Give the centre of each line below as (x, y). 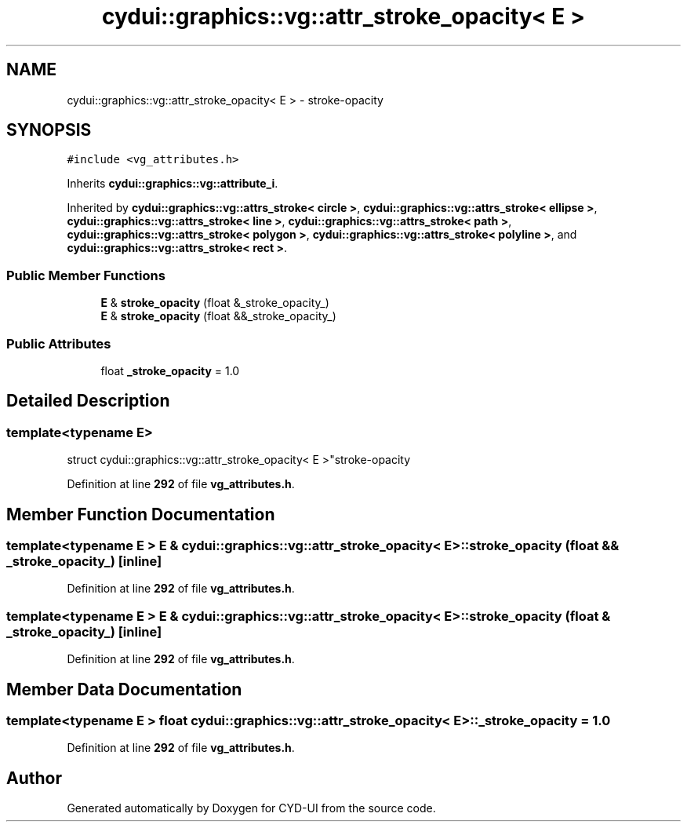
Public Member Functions (86, 275)
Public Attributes (59, 343)
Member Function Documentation (141, 514)
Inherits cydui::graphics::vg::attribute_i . (173, 184)
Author (34, 778)
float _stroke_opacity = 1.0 (170, 370)
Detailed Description (88, 401)
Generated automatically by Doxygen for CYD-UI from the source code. (251, 808)
